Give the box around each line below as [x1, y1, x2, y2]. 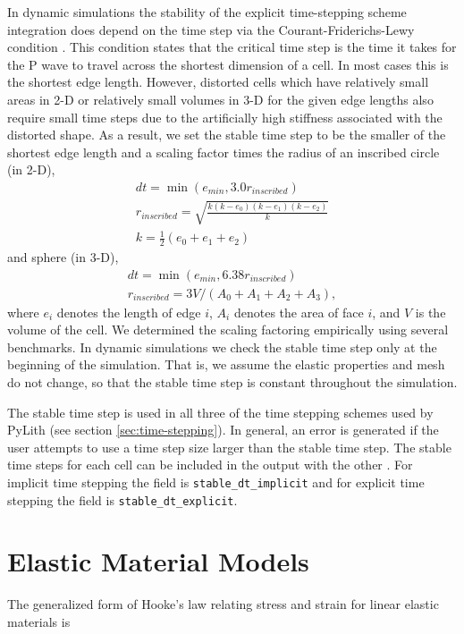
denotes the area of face [233, 302, 364, 321]
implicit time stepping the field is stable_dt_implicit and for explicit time [7, 472, 425, 491]
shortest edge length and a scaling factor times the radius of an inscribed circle [7, 142, 440, 161]
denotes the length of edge [56, 302, 201, 321]
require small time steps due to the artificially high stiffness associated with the [7, 107, 443, 126]
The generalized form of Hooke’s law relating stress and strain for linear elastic [7, 595, 439, 613]
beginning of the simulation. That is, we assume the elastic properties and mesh [7, 355, 445, 374]
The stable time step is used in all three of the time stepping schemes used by [7, 402, 434, 421]
